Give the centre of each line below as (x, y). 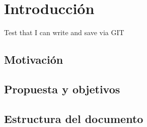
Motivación (34, 59)
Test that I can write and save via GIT (64, 32)
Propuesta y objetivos (62, 89)
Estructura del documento (74, 118)
